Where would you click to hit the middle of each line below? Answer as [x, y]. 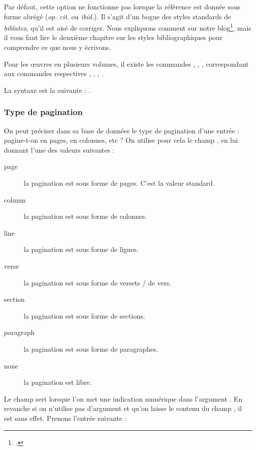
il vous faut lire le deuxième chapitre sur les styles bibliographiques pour [113, 37]
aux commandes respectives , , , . [54, 73]
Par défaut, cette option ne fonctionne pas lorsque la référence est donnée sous [122, 6]
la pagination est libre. [58, 382]
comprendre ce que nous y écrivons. [58, 47]
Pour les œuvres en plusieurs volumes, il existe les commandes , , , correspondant [126, 63]
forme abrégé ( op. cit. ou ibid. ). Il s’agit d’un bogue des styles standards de [118, 16]
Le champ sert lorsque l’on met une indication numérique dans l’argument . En [123, 398]
